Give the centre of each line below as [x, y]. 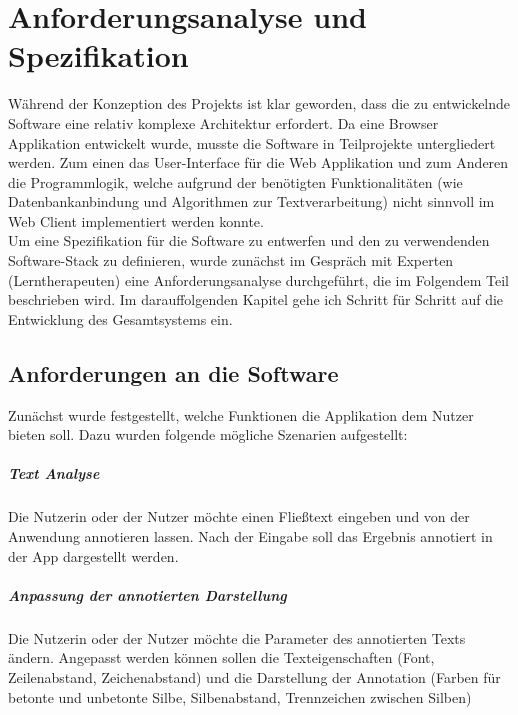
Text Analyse [54, 473]
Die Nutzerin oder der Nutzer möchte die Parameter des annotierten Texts [237, 637]
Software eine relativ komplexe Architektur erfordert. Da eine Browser [223, 122]
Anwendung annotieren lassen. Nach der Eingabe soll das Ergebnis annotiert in [250, 535]
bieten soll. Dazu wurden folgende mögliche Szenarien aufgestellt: [208, 434]
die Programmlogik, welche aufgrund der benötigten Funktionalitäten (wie [235, 181]
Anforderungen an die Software [173, 372]
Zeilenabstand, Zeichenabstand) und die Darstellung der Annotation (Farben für [254, 676]
